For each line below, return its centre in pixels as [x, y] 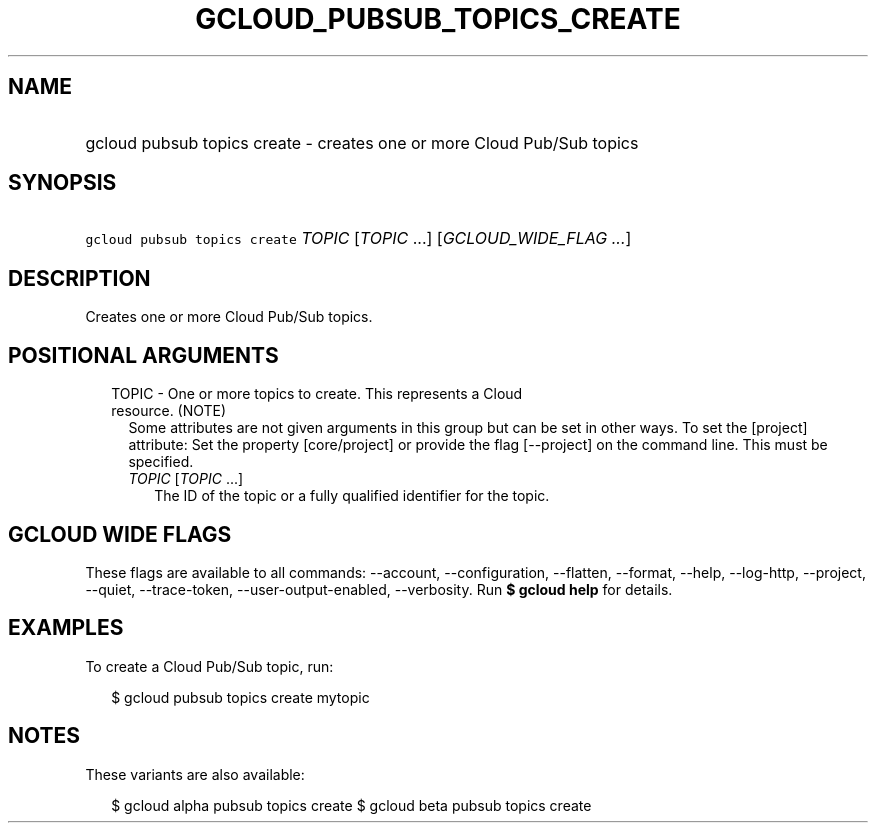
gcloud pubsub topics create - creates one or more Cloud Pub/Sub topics [362, 142]
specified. [161, 462]
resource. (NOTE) [169, 411]
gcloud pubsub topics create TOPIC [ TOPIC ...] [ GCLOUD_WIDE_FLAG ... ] [358, 238]
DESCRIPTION [79, 278]
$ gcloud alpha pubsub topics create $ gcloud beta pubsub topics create [351, 805]
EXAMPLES [66, 628]
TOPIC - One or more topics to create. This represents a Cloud [317, 394]
